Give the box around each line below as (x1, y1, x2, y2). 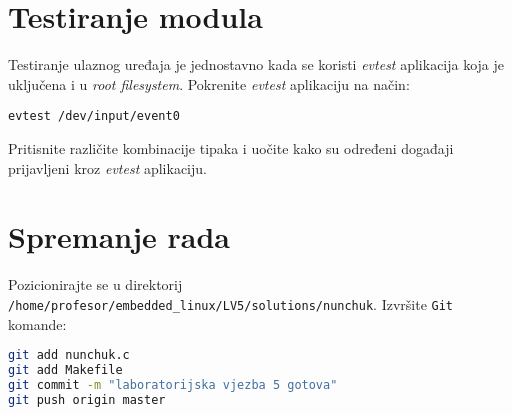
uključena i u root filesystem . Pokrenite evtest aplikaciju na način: (8, 73, 410, 94)
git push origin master (8, 392, 166, 407)
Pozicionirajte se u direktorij (8, 274, 183, 295)
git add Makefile (8, 363, 123, 377)
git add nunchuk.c (8, 348, 130, 363)
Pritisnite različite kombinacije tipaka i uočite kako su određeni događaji (8, 137, 454, 158)
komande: (8, 313, 67, 334)
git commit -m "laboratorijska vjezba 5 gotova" (8, 377, 338, 392)
